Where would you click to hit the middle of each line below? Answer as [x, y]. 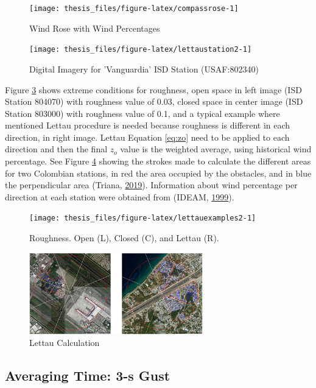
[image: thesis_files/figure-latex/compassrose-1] [134, 9]
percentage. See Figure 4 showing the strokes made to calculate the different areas [158, 161]
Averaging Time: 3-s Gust [88, 376]
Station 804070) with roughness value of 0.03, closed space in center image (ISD [154, 101]
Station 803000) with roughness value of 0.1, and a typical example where [142, 113]
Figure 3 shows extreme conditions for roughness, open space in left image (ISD [153, 89]
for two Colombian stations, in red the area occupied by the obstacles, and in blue [158, 173]
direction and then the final [56, 149]
